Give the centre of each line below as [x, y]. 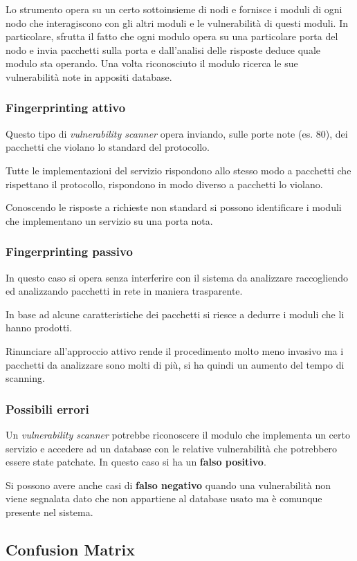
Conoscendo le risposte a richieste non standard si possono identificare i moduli [174, 207]
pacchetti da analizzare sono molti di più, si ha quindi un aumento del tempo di [175, 364]
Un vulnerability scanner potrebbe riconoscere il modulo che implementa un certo [178, 434]
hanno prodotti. [39, 328]
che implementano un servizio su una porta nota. [109, 220]
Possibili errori [47, 408]
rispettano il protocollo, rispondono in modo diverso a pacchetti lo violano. [164, 184]
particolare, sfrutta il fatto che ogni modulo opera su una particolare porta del [172, 36]
